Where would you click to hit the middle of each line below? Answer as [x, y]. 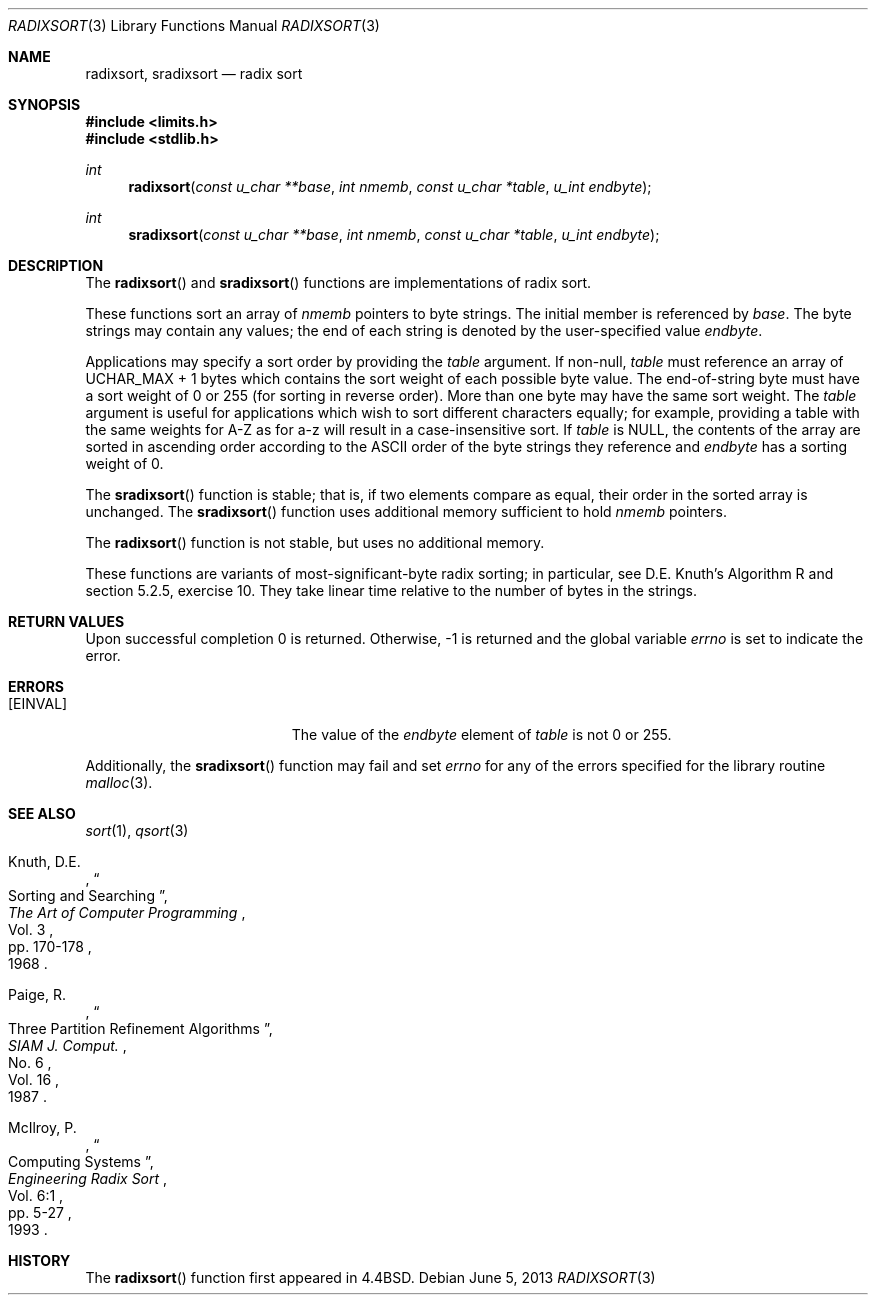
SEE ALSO [42, 813]
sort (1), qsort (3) [137, 830]
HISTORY [39, 1260]
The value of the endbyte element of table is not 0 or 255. [481, 734]
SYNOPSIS [44, 104]
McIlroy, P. [42, 1127]
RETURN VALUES [66, 621]
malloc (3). [119, 782]
